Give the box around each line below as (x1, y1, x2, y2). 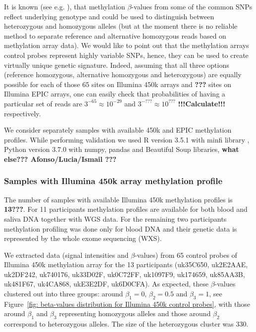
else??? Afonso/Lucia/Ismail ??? (4, 153, 117, 164)
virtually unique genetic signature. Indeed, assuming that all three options (4, 59, 229, 70)
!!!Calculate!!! (178, 98, 225, 108)
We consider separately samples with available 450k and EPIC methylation (4, 125, 232, 135)
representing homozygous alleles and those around (59, 308, 211, 319)
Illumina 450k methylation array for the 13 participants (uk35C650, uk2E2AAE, (4, 259, 248, 270)
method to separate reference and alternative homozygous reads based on (4, 30, 226, 41)
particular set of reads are (4, 98, 82, 108)
